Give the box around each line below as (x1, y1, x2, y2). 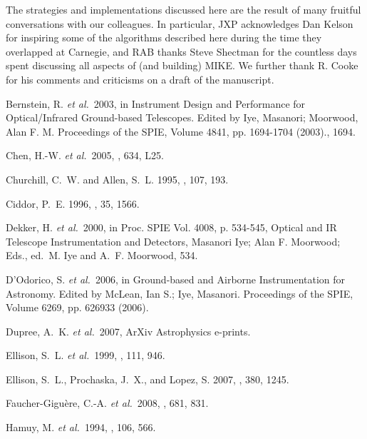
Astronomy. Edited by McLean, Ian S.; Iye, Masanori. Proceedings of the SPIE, (6, 286, 353, 301)
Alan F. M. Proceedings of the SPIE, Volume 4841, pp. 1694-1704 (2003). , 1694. (6, 123, 356, 138)
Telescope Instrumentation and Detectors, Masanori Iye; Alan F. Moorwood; (6, 233, 341, 248)
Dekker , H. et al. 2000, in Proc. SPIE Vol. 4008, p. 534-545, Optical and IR (6, 220, 337, 235)
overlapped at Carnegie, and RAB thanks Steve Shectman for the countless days (6, 44, 357, 59)
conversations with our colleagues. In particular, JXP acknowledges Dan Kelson (6, 16, 353, 31)
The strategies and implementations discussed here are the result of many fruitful (6, 2, 361, 16)
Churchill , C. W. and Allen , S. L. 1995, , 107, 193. (6, 171, 229, 186)
